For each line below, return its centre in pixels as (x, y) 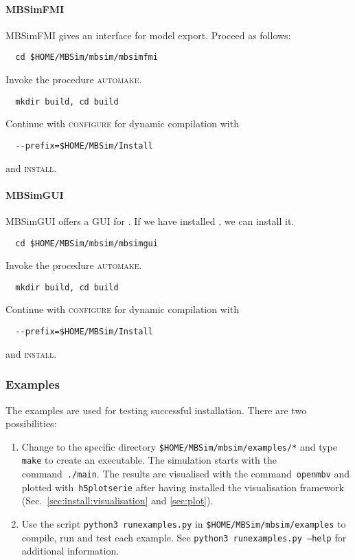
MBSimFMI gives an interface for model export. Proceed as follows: (148, 35)
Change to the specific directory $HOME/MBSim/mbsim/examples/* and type (180, 446)
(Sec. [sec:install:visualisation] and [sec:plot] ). (117, 500)
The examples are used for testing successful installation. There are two (156, 410)
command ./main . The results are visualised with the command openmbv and (186, 473)
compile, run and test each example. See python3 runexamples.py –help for (184, 537)
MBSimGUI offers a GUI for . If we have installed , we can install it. (150, 220)
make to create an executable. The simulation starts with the (149, 460)
